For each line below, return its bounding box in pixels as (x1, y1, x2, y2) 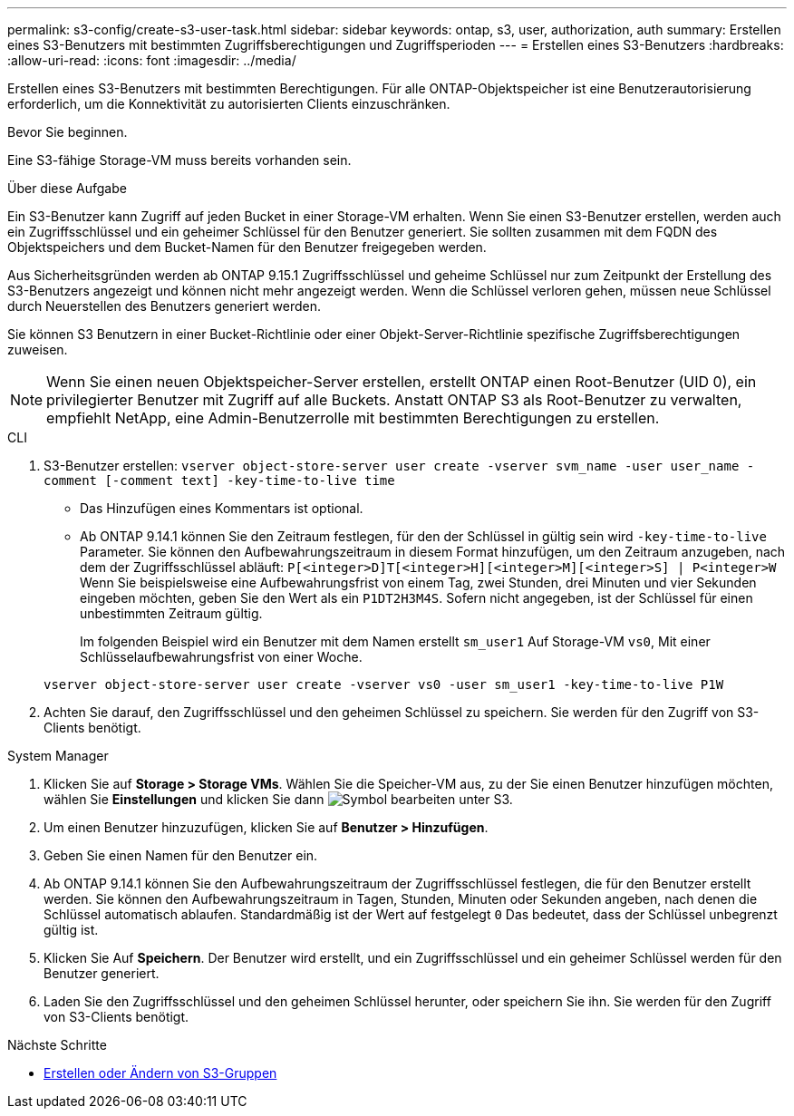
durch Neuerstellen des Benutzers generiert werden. (7, 298, 322, 314)
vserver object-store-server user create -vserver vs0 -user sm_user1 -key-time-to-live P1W (44, 677, 724, 692)
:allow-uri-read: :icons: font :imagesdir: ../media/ (7, 53, 296, 68)
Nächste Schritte (7, 1037, 107, 1053)
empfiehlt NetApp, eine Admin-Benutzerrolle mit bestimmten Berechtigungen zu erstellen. (46, 409, 660, 427)
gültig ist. (44, 922, 99, 937)
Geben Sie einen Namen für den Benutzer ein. (44, 848, 318, 863)
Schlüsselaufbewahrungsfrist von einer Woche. (80, 649, 363, 665)
